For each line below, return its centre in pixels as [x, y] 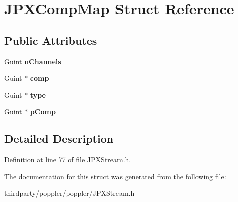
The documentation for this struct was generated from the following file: [115, 176]
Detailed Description [59, 139]
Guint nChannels [33, 61]
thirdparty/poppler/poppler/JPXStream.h [69, 193]
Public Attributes [51, 40]
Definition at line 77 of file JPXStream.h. [68, 160]
